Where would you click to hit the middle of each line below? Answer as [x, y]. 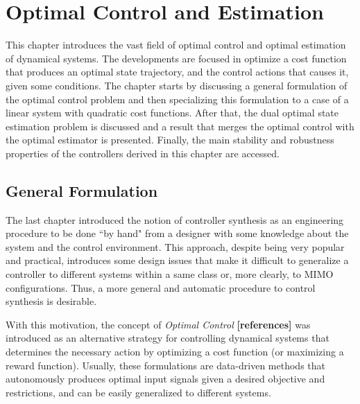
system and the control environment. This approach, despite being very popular [175, 246]
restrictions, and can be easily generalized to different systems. [138, 392]
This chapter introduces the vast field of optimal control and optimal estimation [176, 45]
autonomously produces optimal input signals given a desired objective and [165, 379]
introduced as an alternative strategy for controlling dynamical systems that [168, 338]
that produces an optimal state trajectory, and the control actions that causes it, [177, 72]
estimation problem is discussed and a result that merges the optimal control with [180, 126]
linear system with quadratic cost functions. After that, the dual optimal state [172, 113]
